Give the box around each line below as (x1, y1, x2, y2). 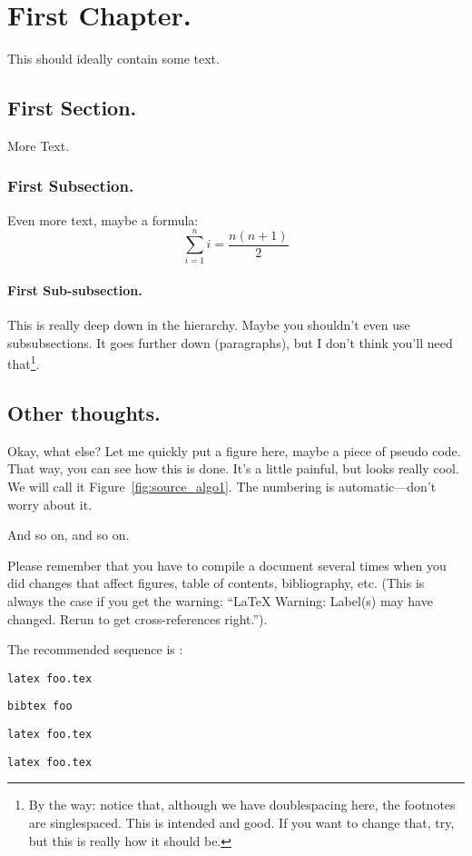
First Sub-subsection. (7, 281, 143, 300)
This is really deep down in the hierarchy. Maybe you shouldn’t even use (7, 315, 410, 334)
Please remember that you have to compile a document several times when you (7, 555, 447, 574)
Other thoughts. (7, 399, 161, 427)
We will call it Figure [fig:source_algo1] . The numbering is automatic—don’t (7, 477, 437, 496)
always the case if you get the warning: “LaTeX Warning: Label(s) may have (7, 592, 433, 611)
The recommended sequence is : (7, 640, 183, 659)
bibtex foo (7, 700, 73, 713)
